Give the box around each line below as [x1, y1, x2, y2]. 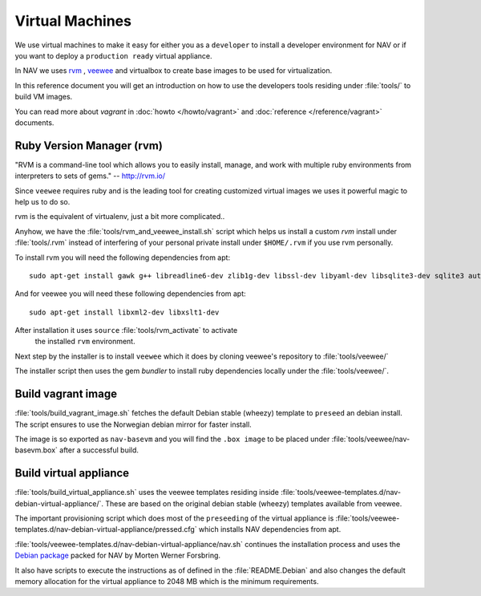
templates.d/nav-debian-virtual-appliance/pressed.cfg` [14, 525, 197, 534]
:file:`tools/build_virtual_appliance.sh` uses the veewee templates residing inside [14, 488, 280, 497]
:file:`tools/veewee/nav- [331, 434, 410, 444]
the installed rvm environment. [34, 337, 135, 347]
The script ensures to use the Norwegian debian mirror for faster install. [14, 420, 252, 429]
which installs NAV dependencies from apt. [198, 525, 342, 534]
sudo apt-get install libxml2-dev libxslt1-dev [29, 307, 220, 317]
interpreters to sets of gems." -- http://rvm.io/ [14, 171, 166, 180]
